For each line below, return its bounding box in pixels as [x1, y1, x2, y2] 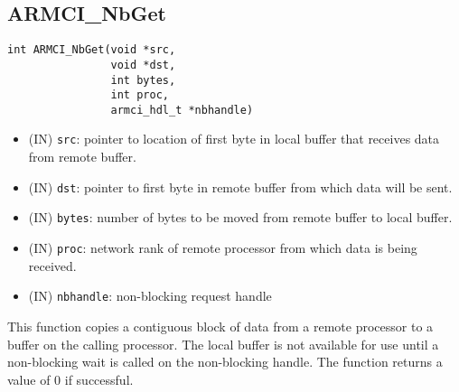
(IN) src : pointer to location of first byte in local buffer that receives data [28, 129, 440, 148]
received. [28, 256, 77, 275]
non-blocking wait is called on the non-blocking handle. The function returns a [7, 352, 443, 371]
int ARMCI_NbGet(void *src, [7, 43, 176, 57]
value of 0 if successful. [7, 369, 134, 388]
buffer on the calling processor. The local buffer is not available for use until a [7, 334, 439, 353]
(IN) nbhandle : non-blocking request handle [28, 286, 272, 305]
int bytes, [110, 73, 176, 87]
